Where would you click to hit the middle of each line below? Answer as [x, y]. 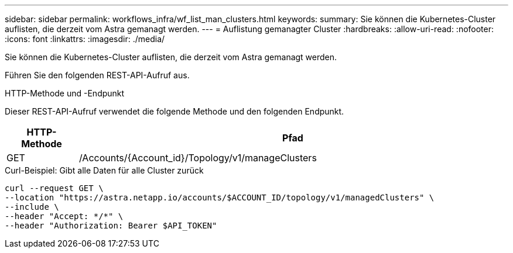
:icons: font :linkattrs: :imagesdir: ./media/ [85, 39]
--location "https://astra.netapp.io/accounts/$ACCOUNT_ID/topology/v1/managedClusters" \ [220, 197]
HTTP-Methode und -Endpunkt [65, 93]
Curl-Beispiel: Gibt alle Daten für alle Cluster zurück [104, 170]
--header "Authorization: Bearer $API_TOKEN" [111, 226]
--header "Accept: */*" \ [64, 216]
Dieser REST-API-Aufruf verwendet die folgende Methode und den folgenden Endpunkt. [175, 111]
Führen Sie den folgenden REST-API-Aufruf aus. [97, 75]
